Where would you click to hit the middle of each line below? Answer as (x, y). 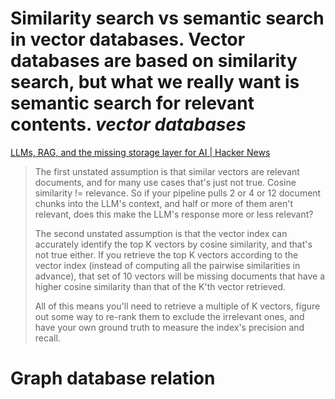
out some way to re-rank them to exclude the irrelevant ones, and (169, 316)
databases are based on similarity (154, 61)
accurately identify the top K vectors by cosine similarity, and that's (173, 244)
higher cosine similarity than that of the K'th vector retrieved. (160, 286)
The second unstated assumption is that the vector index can (161, 233)
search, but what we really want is (155, 82)
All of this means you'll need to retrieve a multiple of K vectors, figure (177, 306)
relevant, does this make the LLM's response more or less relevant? (174, 214)
